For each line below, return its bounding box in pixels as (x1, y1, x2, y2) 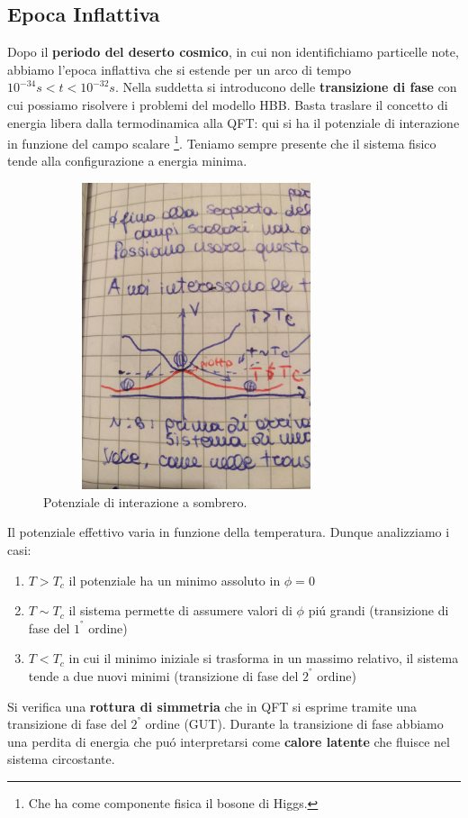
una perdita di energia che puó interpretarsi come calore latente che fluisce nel (7, 732, 450, 750)
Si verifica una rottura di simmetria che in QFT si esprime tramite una (7, 696, 417, 715)
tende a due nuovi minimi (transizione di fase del (28, 666, 299, 685)
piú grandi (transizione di (308, 601, 449, 620)
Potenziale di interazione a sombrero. (43, 492, 247, 511)
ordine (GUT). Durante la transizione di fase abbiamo (145, 714, 444, 733)
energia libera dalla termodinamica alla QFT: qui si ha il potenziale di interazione (7, 113, 460, 132)
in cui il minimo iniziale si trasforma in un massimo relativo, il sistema (68, 649, 459, 668)
